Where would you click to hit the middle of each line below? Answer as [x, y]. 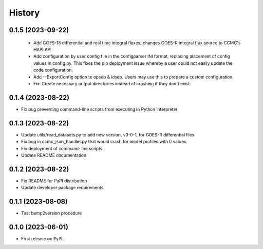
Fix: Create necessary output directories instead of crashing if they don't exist [112, 83]
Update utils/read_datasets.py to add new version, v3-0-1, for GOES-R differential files [108, 134]
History [24, 13]
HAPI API [43, 49]
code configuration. [53, 70]
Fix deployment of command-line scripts [62, 148]
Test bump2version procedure [52, 213]
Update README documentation [54, 155]
